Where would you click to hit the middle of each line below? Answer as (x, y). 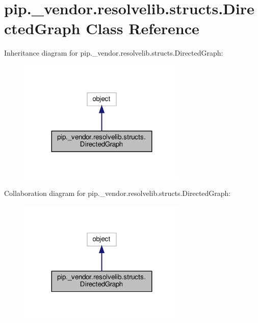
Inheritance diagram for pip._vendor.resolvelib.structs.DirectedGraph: (114, 53)
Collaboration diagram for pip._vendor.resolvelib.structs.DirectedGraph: (118, 193)
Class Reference (143, 28)
